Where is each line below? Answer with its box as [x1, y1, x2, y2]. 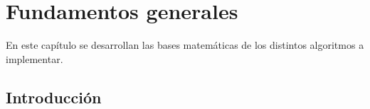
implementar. [6, 51, 63, 66]
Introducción [6, 86, 102, 108]
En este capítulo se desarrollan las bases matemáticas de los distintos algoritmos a [6, 38, 364, 52]
